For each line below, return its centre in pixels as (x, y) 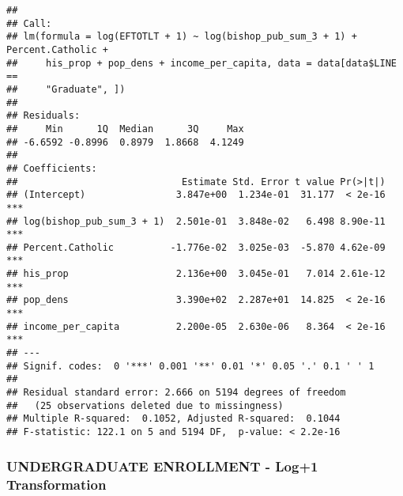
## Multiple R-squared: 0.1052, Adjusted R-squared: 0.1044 (173, 419)
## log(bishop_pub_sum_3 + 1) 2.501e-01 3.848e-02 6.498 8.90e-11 (196, 221)
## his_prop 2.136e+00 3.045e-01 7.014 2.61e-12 (196, 274)
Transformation (56, 484)
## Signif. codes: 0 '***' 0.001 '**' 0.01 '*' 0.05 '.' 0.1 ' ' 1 (190, 366)
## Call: (29, 23)
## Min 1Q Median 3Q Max (125, 129)
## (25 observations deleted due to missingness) (145, 405)
